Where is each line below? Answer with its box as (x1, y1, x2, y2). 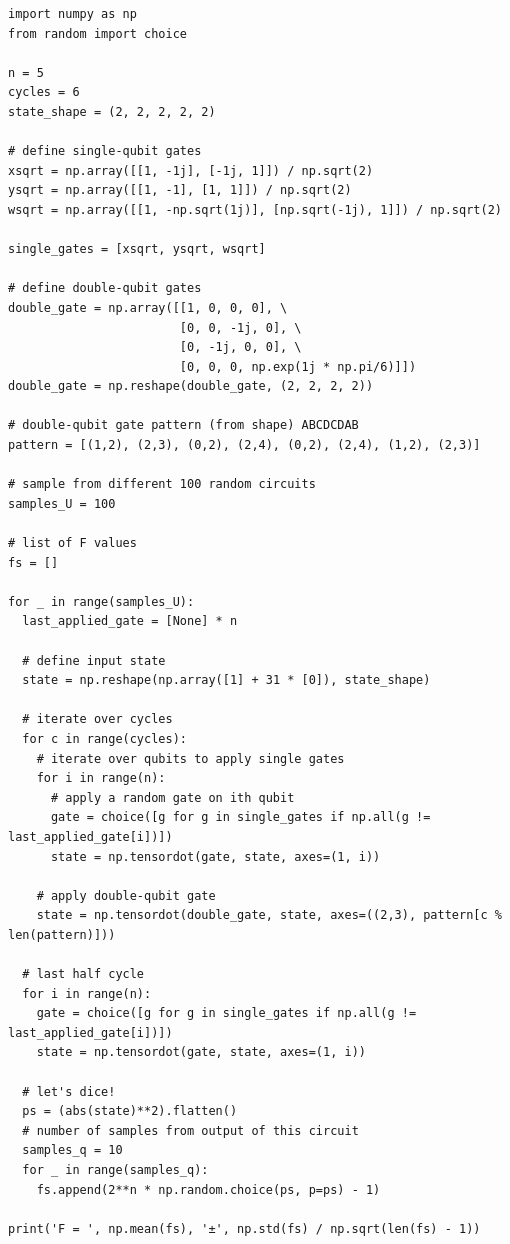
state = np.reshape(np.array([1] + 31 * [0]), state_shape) (22, 673, 431, 688)
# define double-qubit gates (8, 281, 202, 296)
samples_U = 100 (8, 496, 116, 511)
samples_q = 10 (22, 1143, 123, 1158)
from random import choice (8, 26, 187, 41)
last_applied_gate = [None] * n (22, 614, 238, 629)
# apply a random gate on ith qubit (50, 790, 295, 805)
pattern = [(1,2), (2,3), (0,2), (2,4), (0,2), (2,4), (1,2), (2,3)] (8, 438, 481, 453)
